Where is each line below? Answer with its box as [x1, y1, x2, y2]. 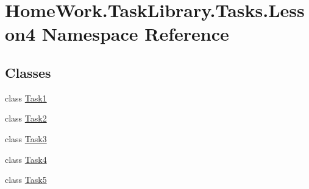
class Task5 [5, 173, 47, 186]
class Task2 [5, 112, 47, 125]
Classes [5, 63, 51, 81]
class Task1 [5, 91, 47, 104]
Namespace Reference [41, 21, 229, 46]
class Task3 [5, 132, 47, 145]
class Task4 [5, 153, 47, 165]
